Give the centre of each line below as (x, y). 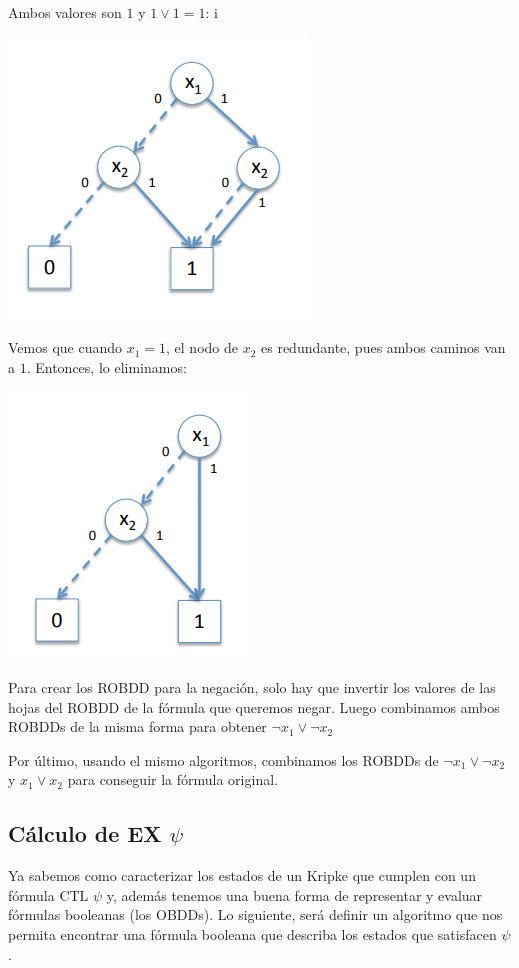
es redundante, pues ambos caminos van (383, 347)
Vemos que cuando (65, 347)
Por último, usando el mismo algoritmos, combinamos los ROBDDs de (223, 759)
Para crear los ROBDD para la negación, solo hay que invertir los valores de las (252, 686)
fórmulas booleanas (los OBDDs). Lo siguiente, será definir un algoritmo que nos (255, 914)
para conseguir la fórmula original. (172, 779)
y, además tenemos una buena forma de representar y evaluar (294, 894)
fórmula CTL (48, 894)
